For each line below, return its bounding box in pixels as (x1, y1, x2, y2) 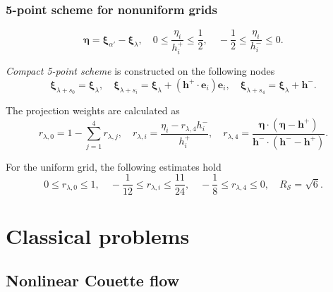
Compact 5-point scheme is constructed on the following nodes (6, 63, 275, 78)
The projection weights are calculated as (6, 103, 180, 118)
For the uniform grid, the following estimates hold (6, 159, 222, 174)
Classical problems (6, 221, 190, 250)
